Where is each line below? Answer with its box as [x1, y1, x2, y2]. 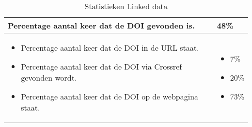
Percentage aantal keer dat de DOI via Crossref [21, 61, 182, 72]
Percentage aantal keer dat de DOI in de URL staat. [21, 42, 199, 53]
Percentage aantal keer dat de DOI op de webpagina [21, 91, 199, 102]
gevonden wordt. [21, 72, 77, 83]
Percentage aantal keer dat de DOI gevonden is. [8, 20, 195, 31]
